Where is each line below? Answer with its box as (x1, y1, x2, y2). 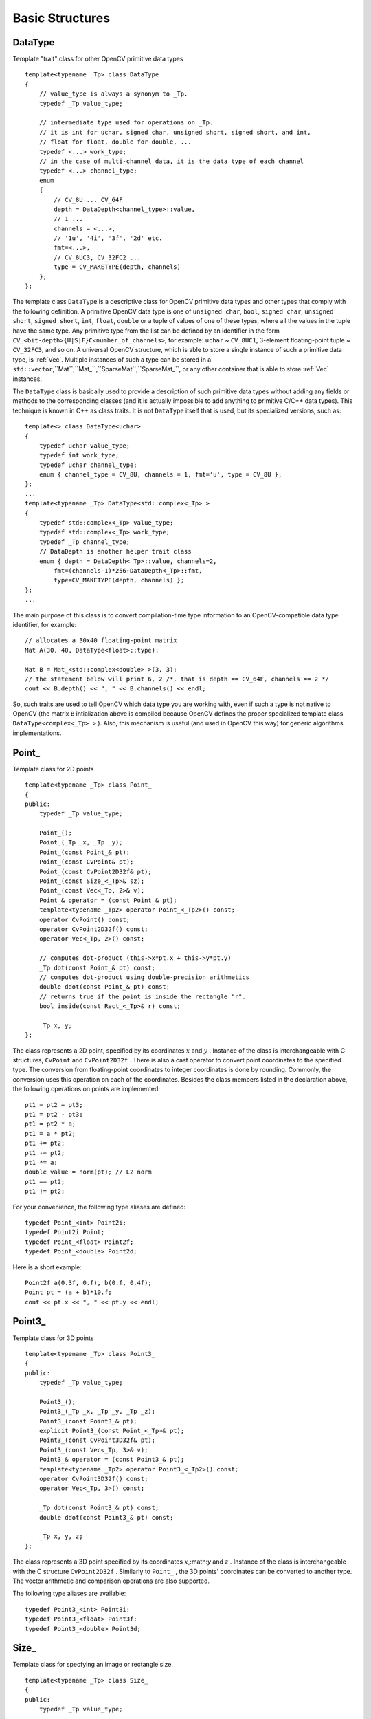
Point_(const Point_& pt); (38, 848, 131, 856)
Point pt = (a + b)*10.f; (25, 1289, 113, 1296)
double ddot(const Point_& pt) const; (38, 983, 170, 991)
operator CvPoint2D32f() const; (38, 926, 148, 933)
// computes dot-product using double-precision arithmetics (38, 973, 250, 981)
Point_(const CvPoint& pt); (38, 858, 134, 866)
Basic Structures (12, 10, 110, 25)
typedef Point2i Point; (25, 1228, 105, 1236)
